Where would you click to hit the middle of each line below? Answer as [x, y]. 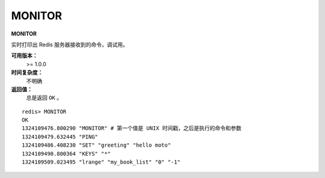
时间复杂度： [27, 73]
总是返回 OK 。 [44, 98]
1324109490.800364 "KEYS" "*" [67, 154]
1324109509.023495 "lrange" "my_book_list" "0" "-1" [101, 162]
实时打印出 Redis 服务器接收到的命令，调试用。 [70, 44]
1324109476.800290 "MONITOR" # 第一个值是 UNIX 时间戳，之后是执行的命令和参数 [132, 128]
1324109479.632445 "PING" [60, 137]
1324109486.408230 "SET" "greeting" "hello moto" [97, 145]
